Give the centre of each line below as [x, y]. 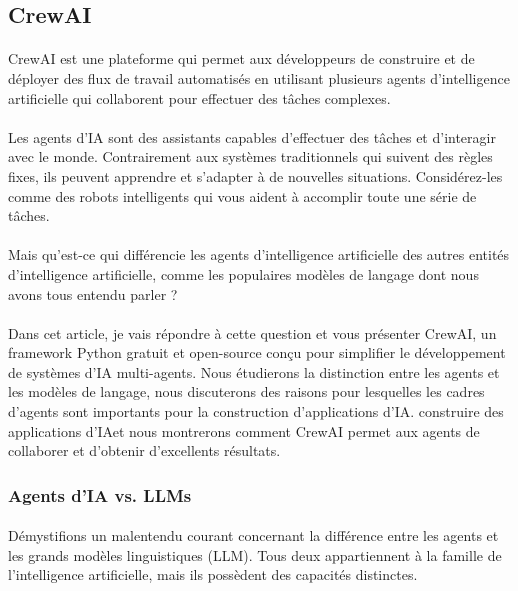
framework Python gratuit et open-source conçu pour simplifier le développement [257, 352]
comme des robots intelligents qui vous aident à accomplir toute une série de [242, 195]
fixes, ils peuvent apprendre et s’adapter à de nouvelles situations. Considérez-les [255, 175]
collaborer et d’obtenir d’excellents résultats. [144, 450]
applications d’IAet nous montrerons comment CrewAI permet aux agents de [244, 430]
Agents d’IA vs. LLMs [100, 494]
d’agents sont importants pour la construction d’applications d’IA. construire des [256, 411]
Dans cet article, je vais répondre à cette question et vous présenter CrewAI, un [252, 332]
